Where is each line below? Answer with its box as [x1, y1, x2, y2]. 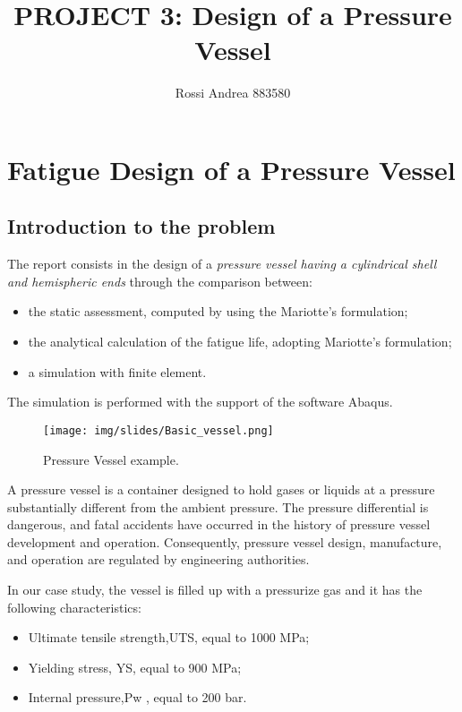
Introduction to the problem [7, 212, 276, 240]
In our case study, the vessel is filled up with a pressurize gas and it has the [7, 580, 423, 599]
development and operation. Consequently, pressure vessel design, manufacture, [7, 532, 442, 551]
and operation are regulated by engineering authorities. [7, 550, 310, 569]
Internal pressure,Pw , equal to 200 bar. [28, 688, 247, 707]
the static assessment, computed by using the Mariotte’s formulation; [28, 302, 408, 321]
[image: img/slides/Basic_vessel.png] [43, 424, 274, 437]
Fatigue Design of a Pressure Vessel [7, 150, 456, 187]
